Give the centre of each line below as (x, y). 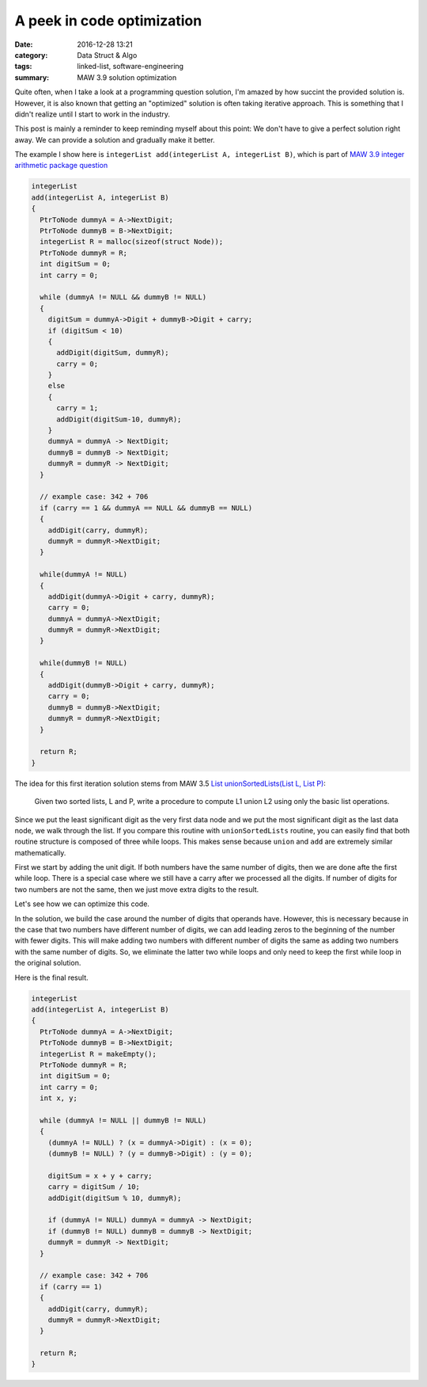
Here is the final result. (51, 977)
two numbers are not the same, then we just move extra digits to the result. (137, 889)
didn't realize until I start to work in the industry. (92, 114)
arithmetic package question (61, 166)
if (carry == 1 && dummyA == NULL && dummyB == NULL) (146, 508)
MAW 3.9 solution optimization (127, 77)
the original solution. (48, 963)
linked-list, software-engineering (130, 67)
